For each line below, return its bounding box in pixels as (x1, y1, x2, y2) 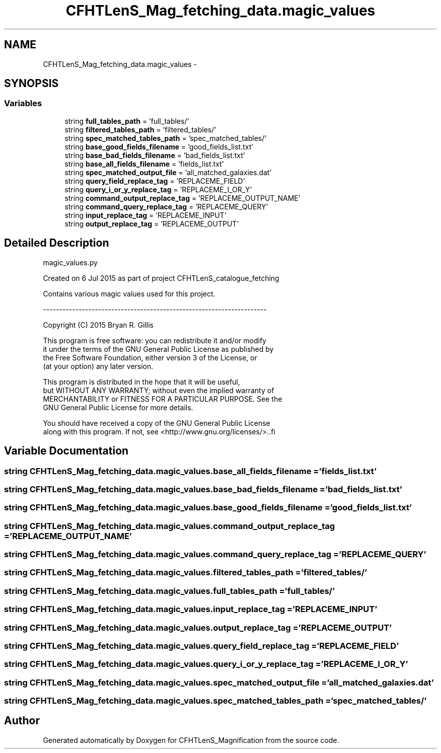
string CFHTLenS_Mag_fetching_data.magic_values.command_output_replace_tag (4, 520, 335, 531)
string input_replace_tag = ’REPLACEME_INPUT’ (64, 210, 227, 219)
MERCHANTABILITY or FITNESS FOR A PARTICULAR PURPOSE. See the (43, 394, 282, 403)
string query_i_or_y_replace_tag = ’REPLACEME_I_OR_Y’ (64, 185, 252, 194)
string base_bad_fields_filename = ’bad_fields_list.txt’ (64, 150, 245, 160)
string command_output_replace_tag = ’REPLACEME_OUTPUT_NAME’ (64, 193, 301, 202)
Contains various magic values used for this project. (43, 289, 215, 298)
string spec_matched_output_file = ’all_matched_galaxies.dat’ (64, 168, 272, 177)
